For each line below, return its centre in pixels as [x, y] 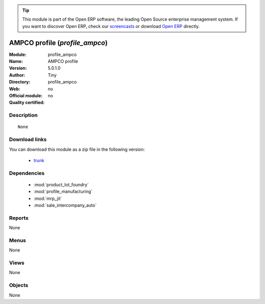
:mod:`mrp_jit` [48, 198]
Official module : [26, 96]
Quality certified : [27, 103]
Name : [16, 61]
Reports [19, 218]
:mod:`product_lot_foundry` [61, 185]
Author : [17, 75]
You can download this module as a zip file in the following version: [77, 149]
